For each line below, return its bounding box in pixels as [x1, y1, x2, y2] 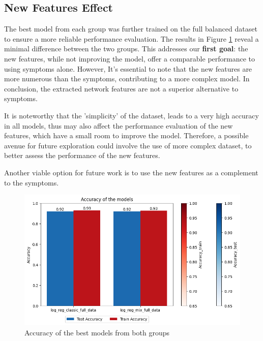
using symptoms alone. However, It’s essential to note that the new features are [4, 63, 252, 74]
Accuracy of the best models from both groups [24, 327, 170, 337]
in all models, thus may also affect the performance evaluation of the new [4, 120, 233, 131]
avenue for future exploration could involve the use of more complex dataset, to [4, 140, 252, 150]
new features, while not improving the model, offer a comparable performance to [4, 53, 255, 64]
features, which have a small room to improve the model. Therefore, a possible [4, 130, 249, 141]
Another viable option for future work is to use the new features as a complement [4, 167, 258, 177]
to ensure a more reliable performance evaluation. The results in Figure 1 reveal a [4, 33, 259, 44]
